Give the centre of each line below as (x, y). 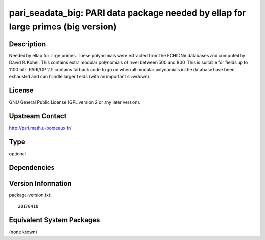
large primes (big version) (63, 27)
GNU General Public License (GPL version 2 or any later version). (75, 102)
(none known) (23, 232)
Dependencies (32, 168)
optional (17, 153)
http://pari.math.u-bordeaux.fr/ (40, 128)
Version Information (40, 183)
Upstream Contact (38, 116)
